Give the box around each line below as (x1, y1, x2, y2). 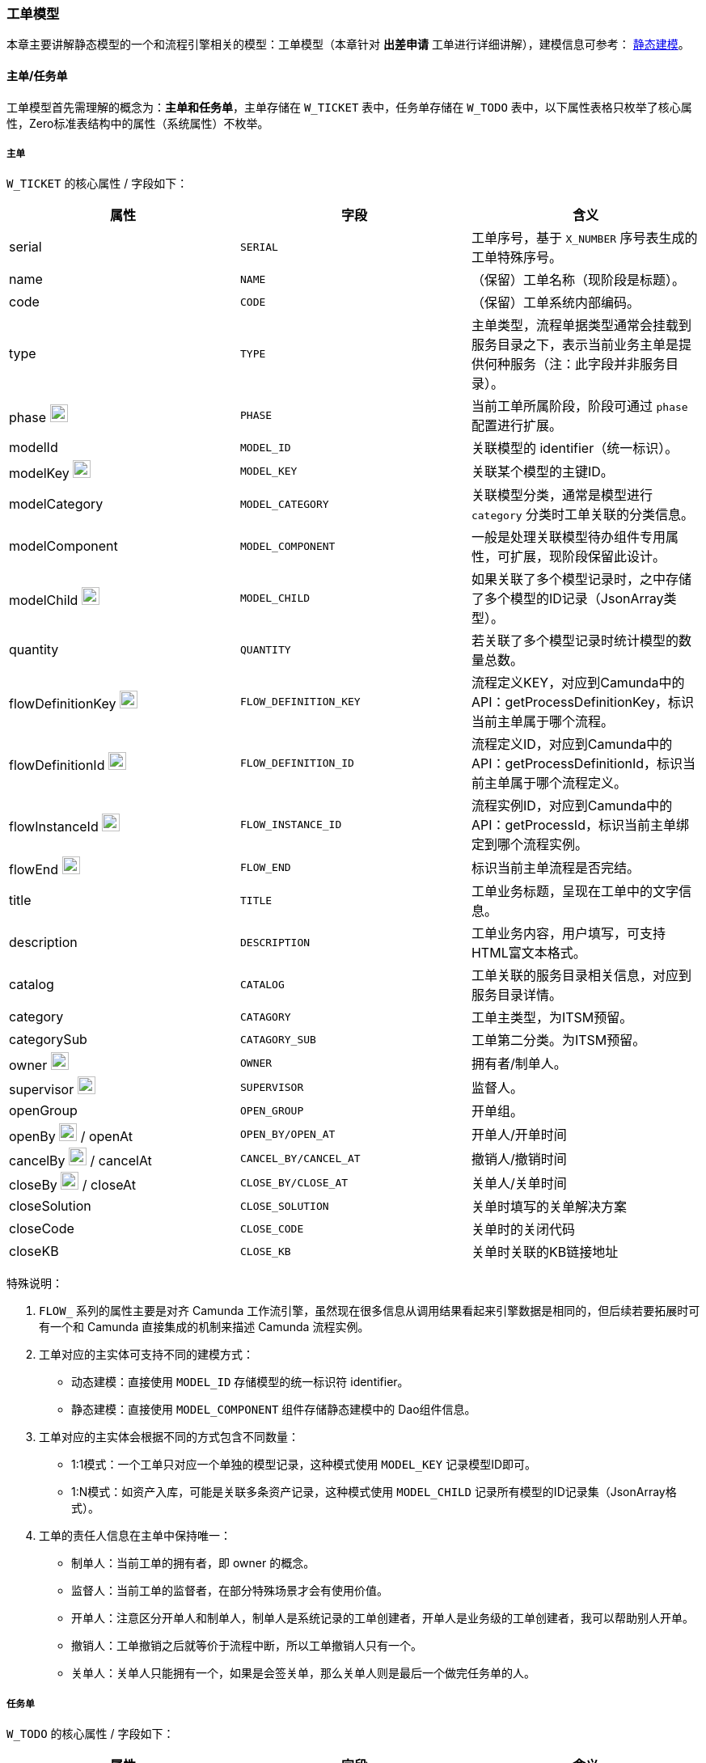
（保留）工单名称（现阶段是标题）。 (471, 272, 685, 289)
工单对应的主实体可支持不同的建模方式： (39, 1347, 254, 1362)
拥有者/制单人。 (471, 1055, 567, 1072)
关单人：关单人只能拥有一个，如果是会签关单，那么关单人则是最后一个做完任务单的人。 (71, 1666, 535, 1681)
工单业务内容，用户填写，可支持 (471, 925, 666, 942)
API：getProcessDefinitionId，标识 (471, 755, 683, 772)
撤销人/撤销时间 (471, 1151, 567, 1168)
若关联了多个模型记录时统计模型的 (471, 632, 679, 649)
